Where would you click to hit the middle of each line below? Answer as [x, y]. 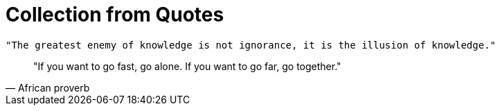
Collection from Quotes [115, 15]
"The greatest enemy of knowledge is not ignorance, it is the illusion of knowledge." [251, 45]
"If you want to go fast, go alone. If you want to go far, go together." [187, 66]
